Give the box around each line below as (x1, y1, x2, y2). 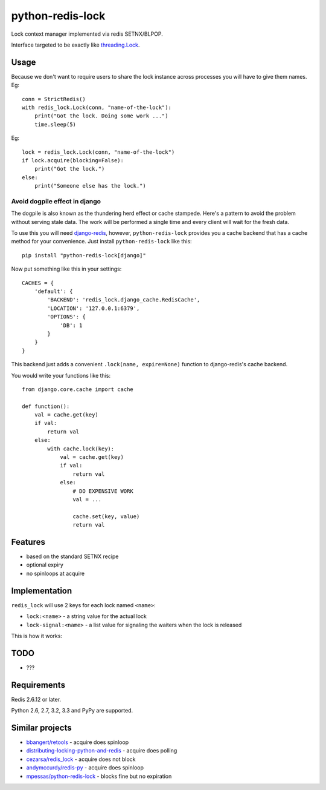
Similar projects (11, 722, 72, 732)
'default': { (34, 288, 73, 295)
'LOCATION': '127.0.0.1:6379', (47, 304, 140, 312)
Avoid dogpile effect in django (11, 197, 101, 205)
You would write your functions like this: (11, 372, 111, 379)
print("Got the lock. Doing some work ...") (34, 113, 168, 119)
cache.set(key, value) (72, 513, 140, 520)
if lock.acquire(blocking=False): (22, 157, 124, 163)
